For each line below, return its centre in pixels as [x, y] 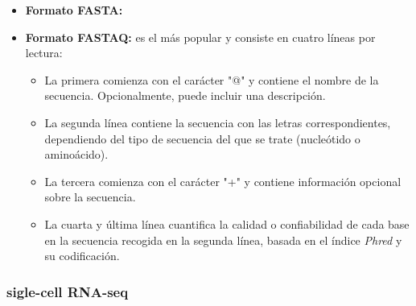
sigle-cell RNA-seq [68, 291]
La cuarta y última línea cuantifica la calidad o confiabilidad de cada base [227, 223]
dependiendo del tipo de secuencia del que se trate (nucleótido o [202, 138]
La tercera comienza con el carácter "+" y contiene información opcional [223, 181]
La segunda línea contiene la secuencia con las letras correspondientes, [218, 122]
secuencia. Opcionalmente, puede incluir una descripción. [185, 95]
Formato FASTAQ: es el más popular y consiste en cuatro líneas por [200, 37]
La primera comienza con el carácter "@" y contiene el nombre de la [212, 79]
